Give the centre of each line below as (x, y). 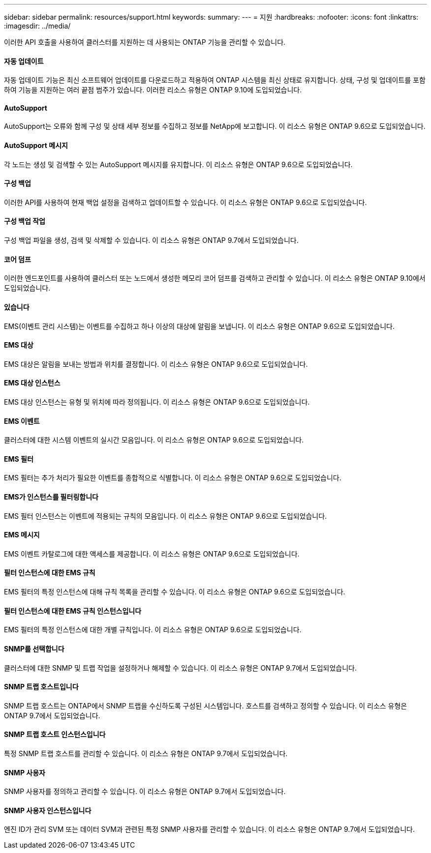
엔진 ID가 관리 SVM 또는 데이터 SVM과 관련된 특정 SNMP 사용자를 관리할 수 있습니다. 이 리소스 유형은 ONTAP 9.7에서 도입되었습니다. (209, 829)
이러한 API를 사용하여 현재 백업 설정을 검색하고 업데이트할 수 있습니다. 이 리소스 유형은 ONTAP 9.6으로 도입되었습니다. (185, 202)
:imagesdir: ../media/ (37, 26)
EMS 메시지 (22, 535)
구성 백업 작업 (25, 221)
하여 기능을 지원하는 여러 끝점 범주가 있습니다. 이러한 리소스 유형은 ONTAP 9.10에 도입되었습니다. (153, 90)
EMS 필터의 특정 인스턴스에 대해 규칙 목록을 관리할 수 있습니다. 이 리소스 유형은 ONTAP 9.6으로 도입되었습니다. (175, 592)
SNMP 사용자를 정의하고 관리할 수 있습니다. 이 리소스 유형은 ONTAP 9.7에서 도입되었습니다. (145, 792)
